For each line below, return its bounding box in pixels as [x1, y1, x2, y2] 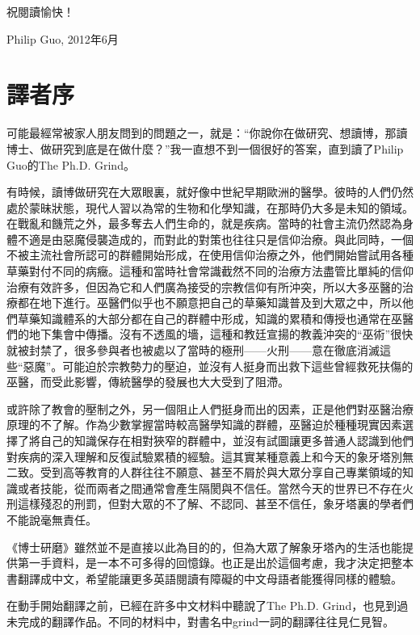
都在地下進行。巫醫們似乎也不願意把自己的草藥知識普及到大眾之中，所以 [17, 294, 402, 311]
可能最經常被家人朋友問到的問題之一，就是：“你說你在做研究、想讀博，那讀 [6, 124, 408, 141]
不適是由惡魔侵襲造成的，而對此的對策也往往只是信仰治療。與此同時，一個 [17, 230, 414, 247]
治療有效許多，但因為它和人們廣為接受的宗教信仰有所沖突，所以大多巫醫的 [6, 278, 402, 295]
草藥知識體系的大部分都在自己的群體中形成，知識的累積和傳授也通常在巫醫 [17, 309, 414, 326]
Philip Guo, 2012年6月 [6, 30, 119, 47]
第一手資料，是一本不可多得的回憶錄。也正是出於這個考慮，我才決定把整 [17, 554, 402, 571]
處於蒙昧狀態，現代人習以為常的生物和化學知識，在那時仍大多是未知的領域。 [6, 199, 414, 216]
